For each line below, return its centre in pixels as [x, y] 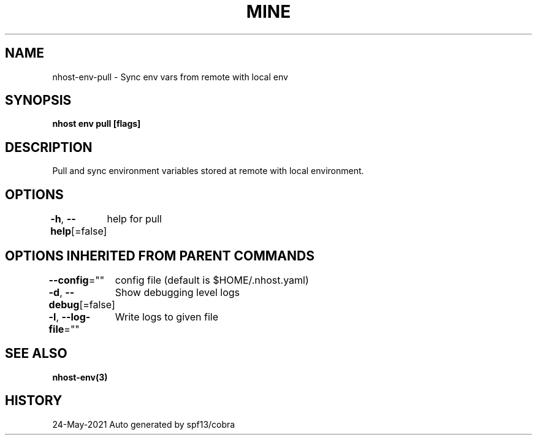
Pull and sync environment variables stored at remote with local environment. [208, 171]
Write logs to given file [167, 317]
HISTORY [34, 401]
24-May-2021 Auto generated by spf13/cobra [144, 424]
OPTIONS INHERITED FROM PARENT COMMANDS [160, 256]
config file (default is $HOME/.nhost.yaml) [212, 280]
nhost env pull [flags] [97, 124]
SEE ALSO [36, 354]
